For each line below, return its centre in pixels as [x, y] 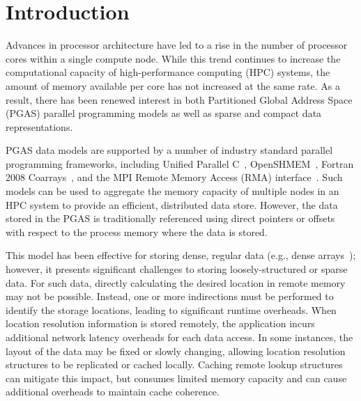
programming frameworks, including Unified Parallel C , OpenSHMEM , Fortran [180, 163]
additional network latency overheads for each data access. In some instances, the [179, 337]
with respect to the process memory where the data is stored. [137, 231]
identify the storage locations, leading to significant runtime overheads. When [171, 309]
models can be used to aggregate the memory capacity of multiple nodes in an [172, 191]
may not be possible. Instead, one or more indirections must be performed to [170, 296]
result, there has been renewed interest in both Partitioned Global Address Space [179, 99]
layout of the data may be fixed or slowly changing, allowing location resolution [176, 351]
